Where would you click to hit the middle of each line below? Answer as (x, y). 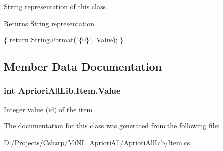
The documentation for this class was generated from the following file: (112, 126)
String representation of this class (55, 6)
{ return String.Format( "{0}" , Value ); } (64, 40)
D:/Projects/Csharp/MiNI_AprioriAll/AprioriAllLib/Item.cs (97, 142)
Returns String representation (49, 23)
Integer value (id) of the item (48, 109)
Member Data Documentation (83, 66)
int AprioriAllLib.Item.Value (62, 91)
